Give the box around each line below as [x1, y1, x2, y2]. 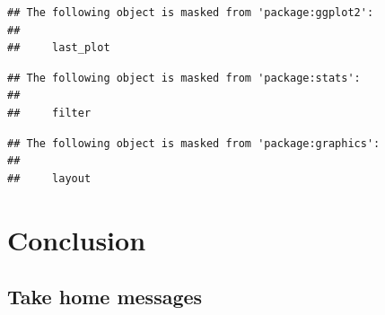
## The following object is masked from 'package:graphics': [7, 136, 381, 150]
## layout [7, 171, 92, 185]
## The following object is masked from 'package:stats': [7, 71, 361, 84]
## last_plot [7, 41, 110, 55]
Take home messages [7, 283, 203, 311]
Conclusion [7, 221, 146, 258]
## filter [7, 106, 92, 119]
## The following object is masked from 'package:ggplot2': [7, 6, 374, 19]
